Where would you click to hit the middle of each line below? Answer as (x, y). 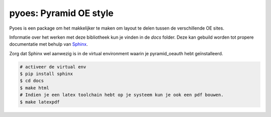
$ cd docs (32, 81)
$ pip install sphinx (46, 74)
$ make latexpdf (40, 102)
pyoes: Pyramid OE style (61, 13)
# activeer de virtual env (53, 67)
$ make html (35, 88)
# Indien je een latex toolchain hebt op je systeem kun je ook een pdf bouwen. (122, 95)
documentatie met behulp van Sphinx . (48, 44)
